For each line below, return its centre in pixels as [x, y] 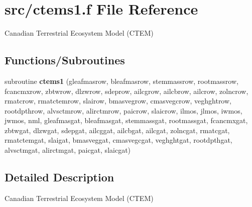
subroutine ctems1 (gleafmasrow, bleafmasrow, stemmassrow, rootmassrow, [121, 81]
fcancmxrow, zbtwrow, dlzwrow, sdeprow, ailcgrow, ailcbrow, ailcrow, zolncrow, [127, 91]
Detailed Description [59, 177]
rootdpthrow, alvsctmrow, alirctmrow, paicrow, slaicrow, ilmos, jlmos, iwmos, [123, 110]
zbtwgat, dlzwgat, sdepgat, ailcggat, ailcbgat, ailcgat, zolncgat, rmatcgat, [117, 130]
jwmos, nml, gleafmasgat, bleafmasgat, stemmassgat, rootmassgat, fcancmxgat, [126, 120]
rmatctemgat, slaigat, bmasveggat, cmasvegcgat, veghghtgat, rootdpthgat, [118, 140]
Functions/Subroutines [65, 60]
